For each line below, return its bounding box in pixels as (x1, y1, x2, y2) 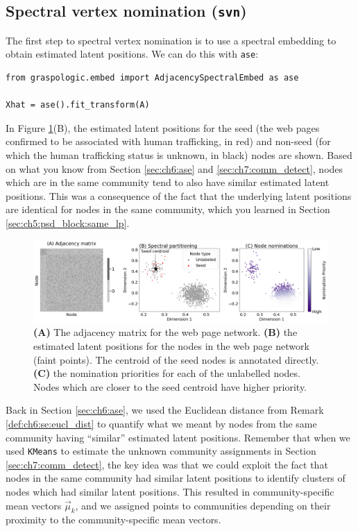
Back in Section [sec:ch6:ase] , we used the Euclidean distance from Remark (6, 403, 324, 417)
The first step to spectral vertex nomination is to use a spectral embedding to (6, 33, 336, 47)
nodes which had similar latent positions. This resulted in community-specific (6, 484, 334, 498)
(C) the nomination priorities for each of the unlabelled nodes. (33, 366, 300, 380)
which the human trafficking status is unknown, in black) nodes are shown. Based (6, 148, 352, 162)
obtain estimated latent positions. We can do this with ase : (6, 47, 259, 61)
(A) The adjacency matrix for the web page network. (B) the (33, 325, 298, 339)
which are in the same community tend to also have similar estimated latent (6, 175, 330, 189)
